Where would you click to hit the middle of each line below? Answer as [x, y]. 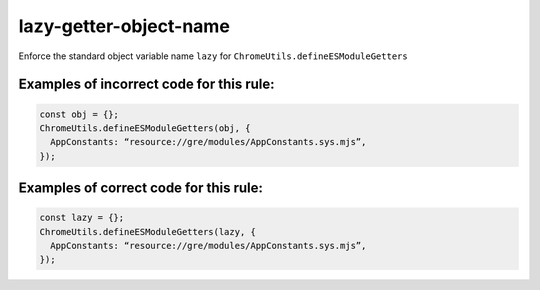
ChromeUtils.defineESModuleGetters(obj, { [145, 128]
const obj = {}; [79, 114]
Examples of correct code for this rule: [141, 188]
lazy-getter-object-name [124, 26]
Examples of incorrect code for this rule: [146, 84]
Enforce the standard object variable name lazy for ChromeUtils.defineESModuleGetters [213, 56]
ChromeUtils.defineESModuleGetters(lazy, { [148, 231]
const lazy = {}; [82, 218]
